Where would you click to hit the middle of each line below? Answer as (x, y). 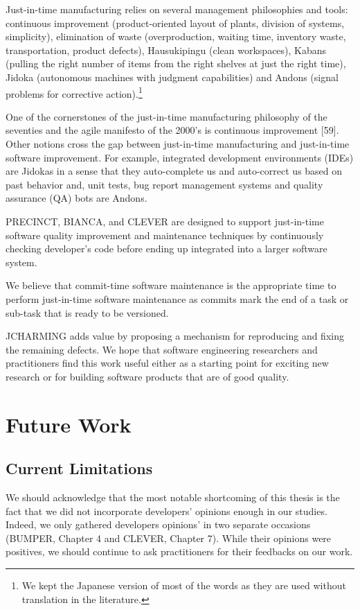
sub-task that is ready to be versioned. (87, 312)
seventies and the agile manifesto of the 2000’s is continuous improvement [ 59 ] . (172, 130)
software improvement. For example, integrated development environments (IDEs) (180, 157)
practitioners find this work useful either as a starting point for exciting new (167, 363)
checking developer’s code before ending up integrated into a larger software (166, 249)
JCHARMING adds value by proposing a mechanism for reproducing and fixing (175, 336)
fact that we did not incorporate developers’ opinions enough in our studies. (166, 511)
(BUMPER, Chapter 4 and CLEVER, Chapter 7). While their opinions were (169, 538)
